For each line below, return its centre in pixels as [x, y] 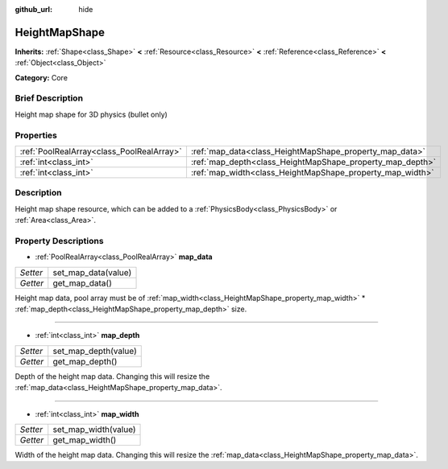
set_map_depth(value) [95, 351]
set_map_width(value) [94, 429]
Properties [36, 135]
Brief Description [49, 98]
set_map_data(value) [92, 272]
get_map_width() [85, 440]
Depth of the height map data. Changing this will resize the [112, 376]
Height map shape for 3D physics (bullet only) [91, 114]
